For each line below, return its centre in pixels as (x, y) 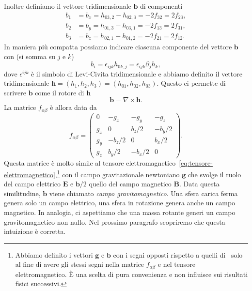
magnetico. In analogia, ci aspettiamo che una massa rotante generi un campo (120, 212)
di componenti (161, 6)
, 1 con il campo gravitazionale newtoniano (117, 173)
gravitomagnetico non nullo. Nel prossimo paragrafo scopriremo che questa (115, 222)
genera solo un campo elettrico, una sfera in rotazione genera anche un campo (120, 203)
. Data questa (199, 184)
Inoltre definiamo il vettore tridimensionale (68, 6)
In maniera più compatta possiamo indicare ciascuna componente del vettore (118, 47)
